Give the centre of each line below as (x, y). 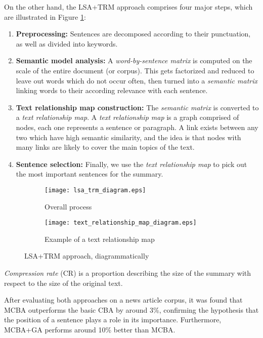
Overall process (68, 206)
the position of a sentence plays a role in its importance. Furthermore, (113, 320)
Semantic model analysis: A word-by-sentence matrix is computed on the (134, 60)
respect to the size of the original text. (63, 283)
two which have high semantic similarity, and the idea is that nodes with (128, 137)
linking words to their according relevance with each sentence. (112, 90)
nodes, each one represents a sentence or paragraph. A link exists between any (137, 127)
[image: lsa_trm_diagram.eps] (95, 190)
